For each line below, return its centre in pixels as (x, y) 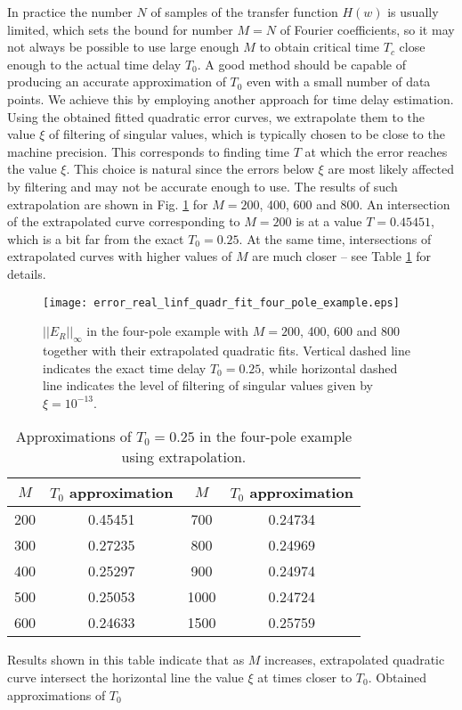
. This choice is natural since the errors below (190, 169)
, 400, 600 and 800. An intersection (355, 204)
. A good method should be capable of (301, 64)
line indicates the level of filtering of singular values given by (208, 385)
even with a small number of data (339, 82)
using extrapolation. (184, 457)
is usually (413, 12)
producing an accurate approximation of (117, 82)
